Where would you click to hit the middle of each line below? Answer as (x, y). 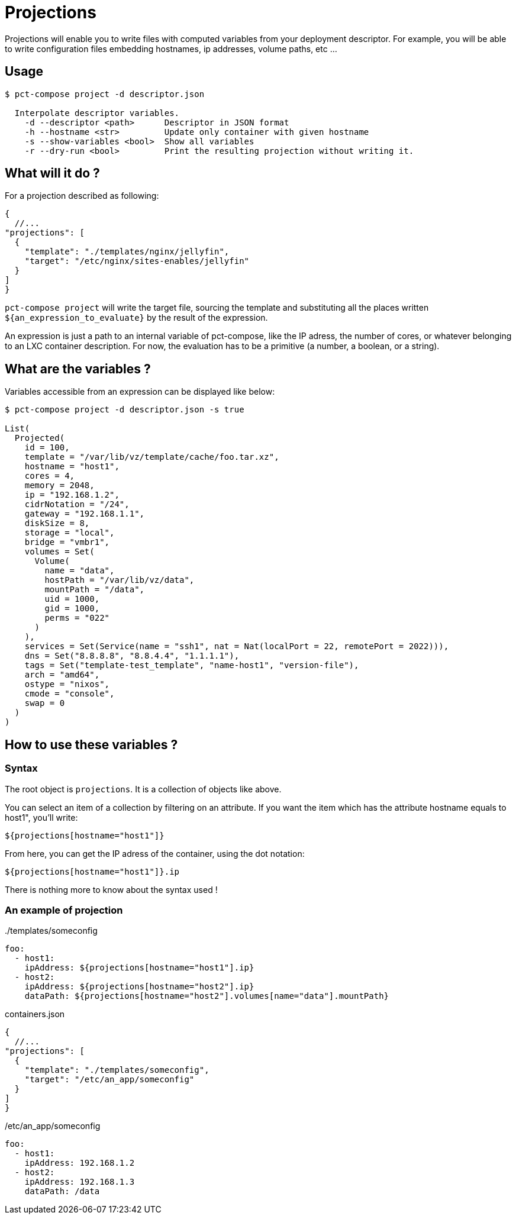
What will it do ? (52, 173)
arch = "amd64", (62, 675)
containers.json (35, 1014)
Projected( (40, 438)
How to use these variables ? (91, 744)
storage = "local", (70, 533)
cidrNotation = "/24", (77, 504)
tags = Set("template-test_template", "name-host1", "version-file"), (192, 665)
